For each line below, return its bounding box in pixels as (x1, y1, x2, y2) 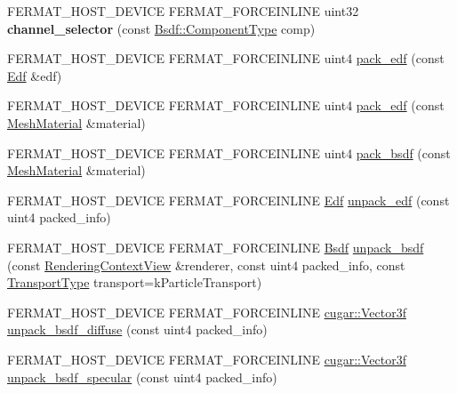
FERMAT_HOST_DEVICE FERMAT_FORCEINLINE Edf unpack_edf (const (7, 190, 450, 209)
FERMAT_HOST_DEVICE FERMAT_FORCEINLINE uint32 (7, 2, 359, 20)
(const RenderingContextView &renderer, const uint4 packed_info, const (7, 255, 405, 274)
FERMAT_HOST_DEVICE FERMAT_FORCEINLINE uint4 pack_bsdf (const (7, 143, 451, 162)
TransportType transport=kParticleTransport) (7, 273, 262, 292)
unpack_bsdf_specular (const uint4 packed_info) (7, 367, 277, 386)
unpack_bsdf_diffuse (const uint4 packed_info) (7, 320, 268, 339)
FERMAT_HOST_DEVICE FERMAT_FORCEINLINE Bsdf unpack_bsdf (7, 237, 424, 256)
